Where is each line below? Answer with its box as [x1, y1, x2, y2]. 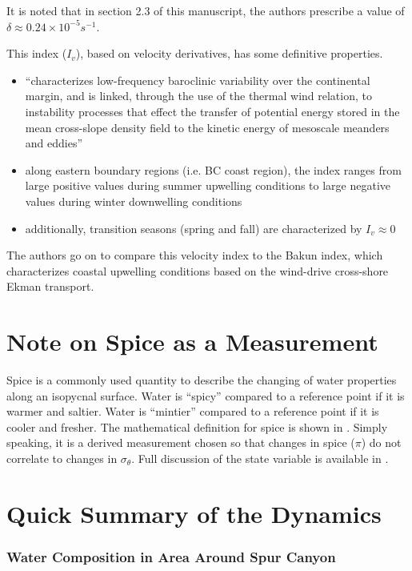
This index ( [6, 45, 67, 62]
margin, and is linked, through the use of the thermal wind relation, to [25, 87, 372, 104]
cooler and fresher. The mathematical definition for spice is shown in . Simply [6, 418, 388, 435]
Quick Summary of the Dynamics [6, 497, 382, 529]
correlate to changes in [6, 450, 118, 466]
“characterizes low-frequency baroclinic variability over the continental [25, 71, 370, 88]
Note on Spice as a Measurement [6, 325, 378, 358]
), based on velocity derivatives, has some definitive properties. [75, 45, 383, 62]
